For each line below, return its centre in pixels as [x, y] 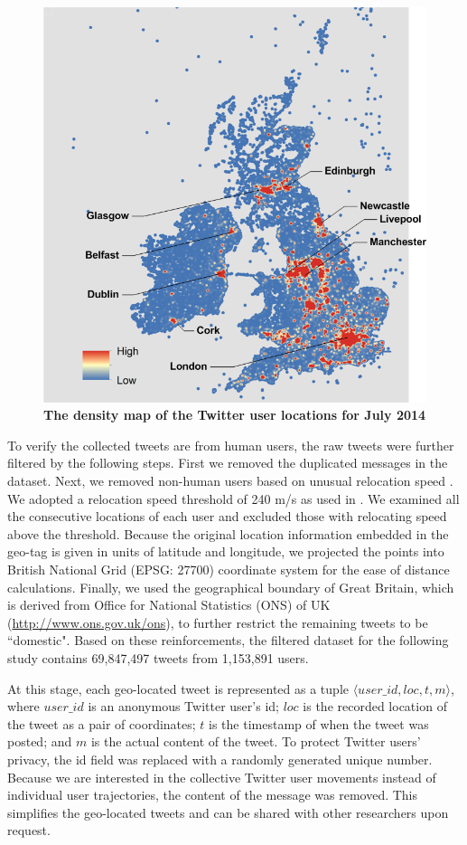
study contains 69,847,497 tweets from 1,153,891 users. [158, 657]
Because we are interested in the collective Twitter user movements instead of [222, 777]
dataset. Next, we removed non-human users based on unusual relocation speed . [230, 481]
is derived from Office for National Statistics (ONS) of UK [169, 605]
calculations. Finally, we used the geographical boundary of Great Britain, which [231, 587]
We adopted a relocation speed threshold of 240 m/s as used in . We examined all [233, 498]
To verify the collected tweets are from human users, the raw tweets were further [231, 445]
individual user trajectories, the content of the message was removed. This [213, 795]
